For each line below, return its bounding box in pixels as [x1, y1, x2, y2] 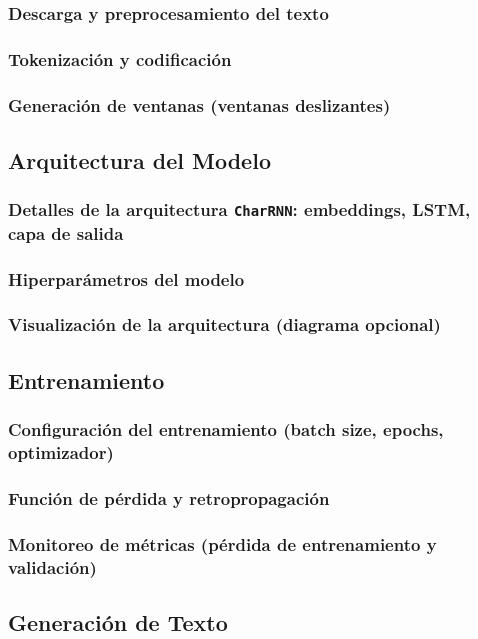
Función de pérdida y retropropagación [8, 485, 330, 510]
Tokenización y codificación [8, 46, 232, 71]
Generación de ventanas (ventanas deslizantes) [8, 92, 391, 117]
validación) [8, 554, 97, 579]
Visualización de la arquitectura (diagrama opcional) [8, 312, 441, 337]
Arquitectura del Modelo [8, 144, 271, 175]
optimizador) [8, 439, 114, 464]
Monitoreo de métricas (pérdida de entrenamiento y [8, 531, 437, 556]
